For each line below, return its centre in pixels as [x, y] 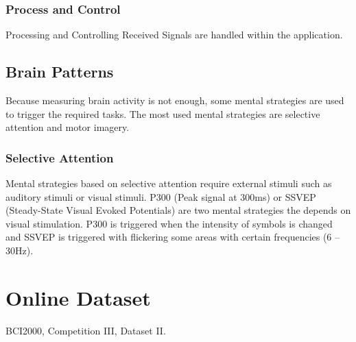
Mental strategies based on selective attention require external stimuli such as [169, 183]
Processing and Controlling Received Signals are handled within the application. [174, 35]
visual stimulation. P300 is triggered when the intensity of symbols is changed [169, 223]
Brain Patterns [60, 72]
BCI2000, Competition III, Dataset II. [86, 330]
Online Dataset [78, 297]
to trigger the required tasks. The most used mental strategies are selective [163, 113]
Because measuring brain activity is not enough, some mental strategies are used [175, 100]
